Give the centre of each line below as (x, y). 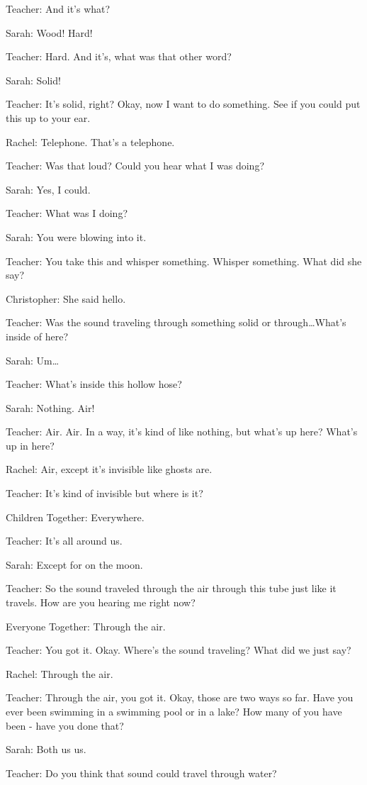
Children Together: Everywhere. (75, 517)
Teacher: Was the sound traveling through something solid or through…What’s (176, 322)
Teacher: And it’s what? (58, 9)
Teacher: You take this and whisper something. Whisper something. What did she (184, 261)
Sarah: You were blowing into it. (76, 236)
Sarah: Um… (33, 360)
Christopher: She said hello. (66, 298)
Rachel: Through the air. (60, 673)
